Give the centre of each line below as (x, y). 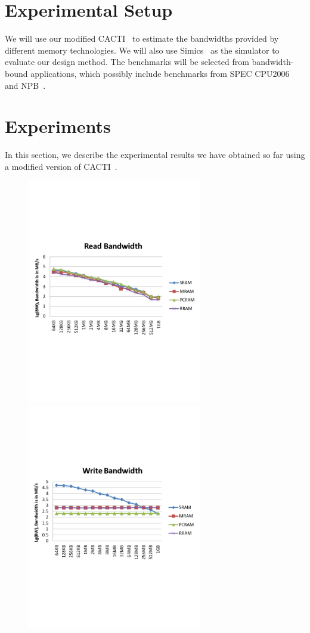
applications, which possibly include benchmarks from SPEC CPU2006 (160, 73)
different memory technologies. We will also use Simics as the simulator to (142, 50)
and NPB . (25, 85)
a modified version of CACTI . (61, 166)
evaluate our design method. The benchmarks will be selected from (127, 62)
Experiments (58, 126)
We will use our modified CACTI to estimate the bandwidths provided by (142, 38)
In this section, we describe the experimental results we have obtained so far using (155, 155)
